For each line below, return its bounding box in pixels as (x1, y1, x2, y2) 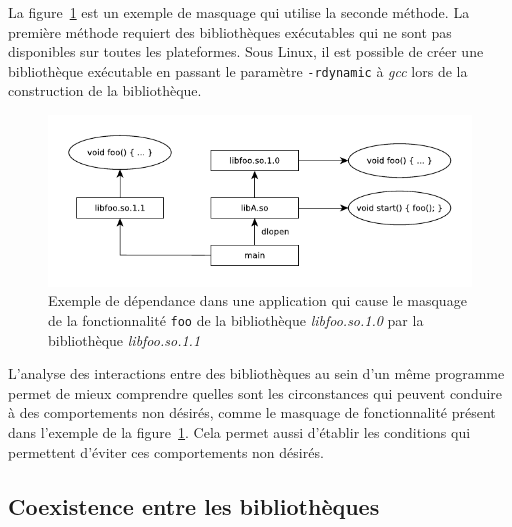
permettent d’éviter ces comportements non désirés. (8, 441, 324, 462)
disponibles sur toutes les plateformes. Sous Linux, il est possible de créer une (8, 41, 484, 62)
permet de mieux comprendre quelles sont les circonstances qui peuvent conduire (8, 382, 503, 403)
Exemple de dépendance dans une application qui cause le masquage (48, 290, 467, 311)
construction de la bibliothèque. (8, 80, 202, 101)
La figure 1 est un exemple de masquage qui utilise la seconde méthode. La (8, 2, 470, 22)
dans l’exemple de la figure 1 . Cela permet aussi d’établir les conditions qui (8, 422, 471, 443)
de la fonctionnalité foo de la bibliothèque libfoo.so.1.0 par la (48, 310, 424, 331)
